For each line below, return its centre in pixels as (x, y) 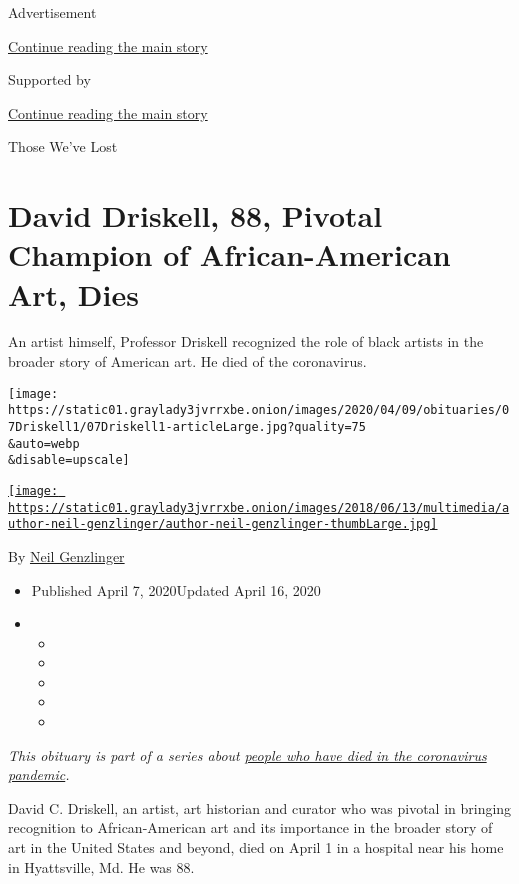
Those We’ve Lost (63, 146)
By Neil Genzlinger (66, 555)
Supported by (49, 79)
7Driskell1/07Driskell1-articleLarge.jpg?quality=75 (187, 426)
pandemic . (39, 774)
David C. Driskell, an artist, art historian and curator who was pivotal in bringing (260, 807)
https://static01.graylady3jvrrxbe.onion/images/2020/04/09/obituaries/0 (259, 410)
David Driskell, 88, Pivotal (195, 215)
